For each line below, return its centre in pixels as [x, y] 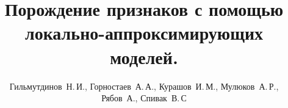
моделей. [144, 56]
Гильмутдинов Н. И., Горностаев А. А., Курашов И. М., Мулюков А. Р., [144, 86]
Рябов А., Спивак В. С [144, 98]
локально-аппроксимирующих [144, 33]
